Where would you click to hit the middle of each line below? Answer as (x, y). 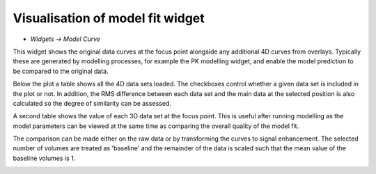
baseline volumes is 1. (44, 158)
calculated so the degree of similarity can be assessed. (92, 103)
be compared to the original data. (61, 71)
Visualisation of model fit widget (109, 18)
